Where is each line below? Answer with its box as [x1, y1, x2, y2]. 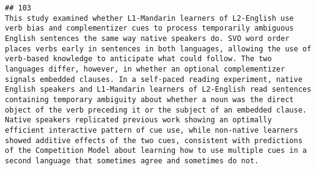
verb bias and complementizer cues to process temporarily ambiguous [5, 24, 294, 33]
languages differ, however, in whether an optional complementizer [5, 64, 285, 73]
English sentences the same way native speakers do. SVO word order [5, 34, 290, 43]
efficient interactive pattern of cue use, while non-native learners [5, 125, 298, 135]
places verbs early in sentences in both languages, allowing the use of [5, 44, 312, 53]
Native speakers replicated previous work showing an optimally [5, 116, 272, 125]
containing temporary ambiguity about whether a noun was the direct [5, 95, 294, 104]
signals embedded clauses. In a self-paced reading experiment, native [5, 75, 303, 84]
